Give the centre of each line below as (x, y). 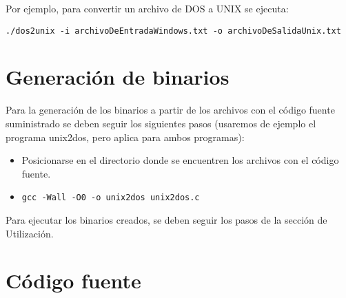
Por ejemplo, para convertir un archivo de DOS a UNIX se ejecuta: (147, 8)
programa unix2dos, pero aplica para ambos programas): (125, 137)
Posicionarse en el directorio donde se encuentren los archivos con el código (180, 160)
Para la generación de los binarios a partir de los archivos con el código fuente (170, 110)
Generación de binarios (118, 77)
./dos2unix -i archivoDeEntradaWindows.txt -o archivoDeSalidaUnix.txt (173, 31)
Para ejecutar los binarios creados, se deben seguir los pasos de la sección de (166, 220)
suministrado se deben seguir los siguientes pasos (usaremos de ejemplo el (161, 123)
